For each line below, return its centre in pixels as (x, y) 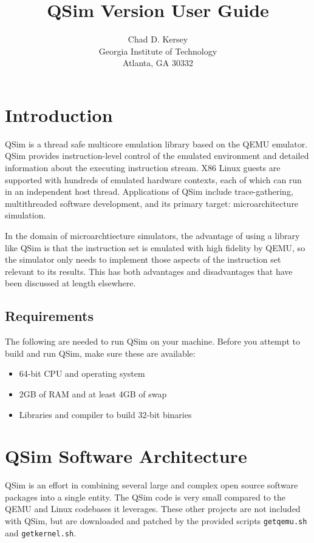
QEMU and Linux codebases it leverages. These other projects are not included (153, 509)
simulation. (26, 215)
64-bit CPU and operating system (82, 373)
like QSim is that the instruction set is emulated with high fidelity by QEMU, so (155, 247)
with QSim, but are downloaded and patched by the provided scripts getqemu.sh (156, 521)
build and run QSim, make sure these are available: (100, 353)
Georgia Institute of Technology (158, 51)
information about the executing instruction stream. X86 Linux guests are (143, 168)
